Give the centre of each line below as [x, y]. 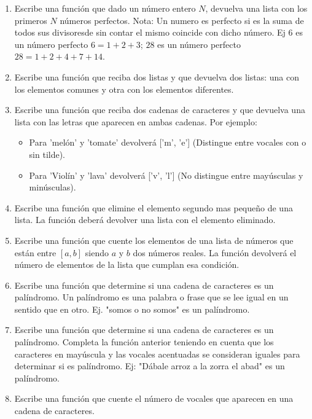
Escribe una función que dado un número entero [105, 8]
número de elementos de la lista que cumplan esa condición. [127, 264]
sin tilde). [47, 154]
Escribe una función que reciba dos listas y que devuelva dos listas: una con [157, 76]
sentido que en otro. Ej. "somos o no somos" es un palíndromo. [132, 309]
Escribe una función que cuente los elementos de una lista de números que [154, 240]
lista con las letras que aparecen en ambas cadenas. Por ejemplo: [136, 121]
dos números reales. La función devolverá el [215, 252]
